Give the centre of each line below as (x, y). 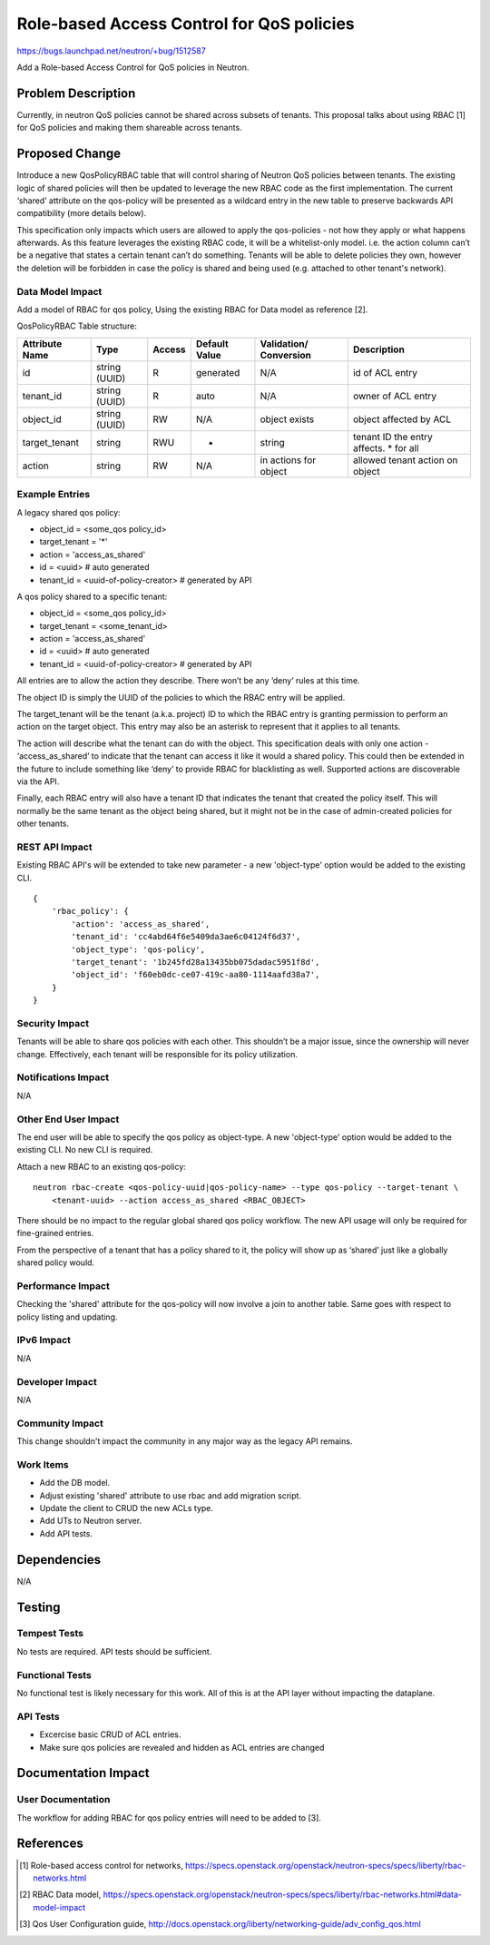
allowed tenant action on (405, 460)
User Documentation (64, 1800)
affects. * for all (386, 447)
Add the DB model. (75, 1483)
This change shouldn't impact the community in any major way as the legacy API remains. (185, 1441)
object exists (287, 419)
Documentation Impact (83, 1773)
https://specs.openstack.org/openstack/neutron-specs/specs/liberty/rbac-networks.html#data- (283, 1895)
